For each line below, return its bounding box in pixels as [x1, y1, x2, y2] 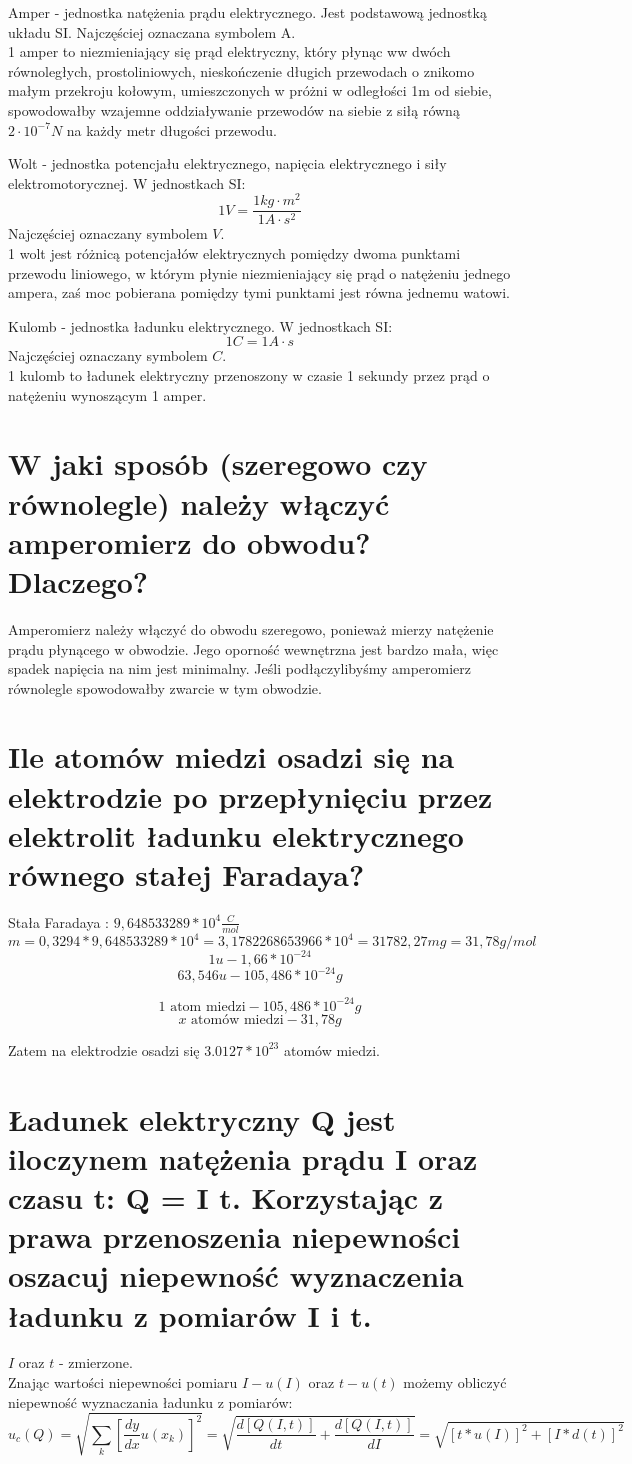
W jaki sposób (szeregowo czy [8, 443, 428, 484]
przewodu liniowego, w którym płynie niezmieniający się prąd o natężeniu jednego [8, 262, 511, 283]
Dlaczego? [8, 560, 149, 601]
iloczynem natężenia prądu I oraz [8, 1137, 478, 1178]
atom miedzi [170, 999, 246, 1014]
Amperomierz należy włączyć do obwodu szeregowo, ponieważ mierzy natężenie [8, 618, 494, 639]
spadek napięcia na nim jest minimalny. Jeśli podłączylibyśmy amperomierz [8, 658, 472, 679]
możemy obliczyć [403, 1372, 507, 1393]
